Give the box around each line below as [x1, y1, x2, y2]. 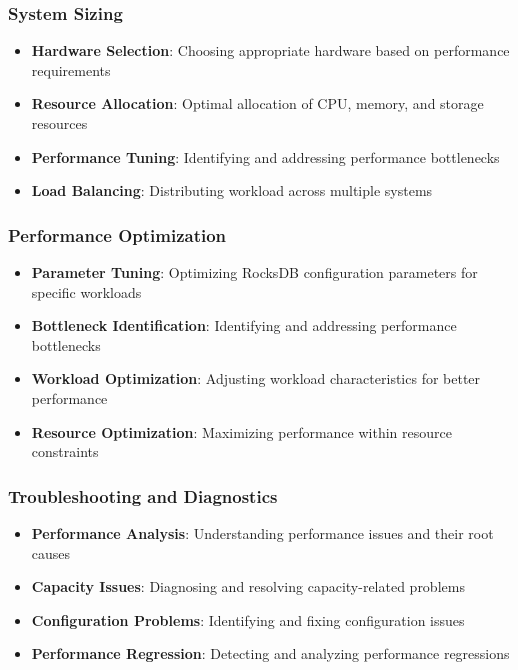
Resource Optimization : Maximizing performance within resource [31, 421, 452, 442]
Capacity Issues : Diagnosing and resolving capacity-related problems [31, 576, 465, 597]
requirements [31, 59, 111, 80]
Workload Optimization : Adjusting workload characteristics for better [31, 368, 481, 389]
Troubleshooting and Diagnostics [8, 483, 278, 508]
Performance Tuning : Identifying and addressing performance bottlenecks [31, 146, 500, 167]
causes [31, 542, 71, 563]
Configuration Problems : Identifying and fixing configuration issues [31, 609, 465, 630]
